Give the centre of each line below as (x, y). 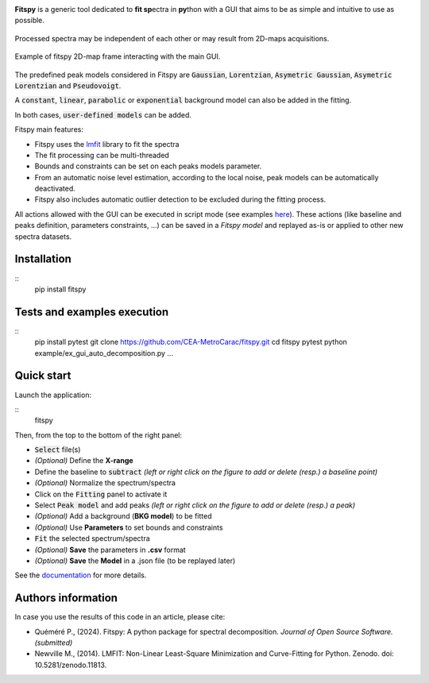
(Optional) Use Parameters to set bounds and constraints (129, 527)
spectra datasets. (43, 236)
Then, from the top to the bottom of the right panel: (99, 435)
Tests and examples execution (92, 312)
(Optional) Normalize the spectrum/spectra (105, 483)
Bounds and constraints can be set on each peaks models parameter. (148, 166)
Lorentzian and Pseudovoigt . (68, 85)
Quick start (43, 376)
